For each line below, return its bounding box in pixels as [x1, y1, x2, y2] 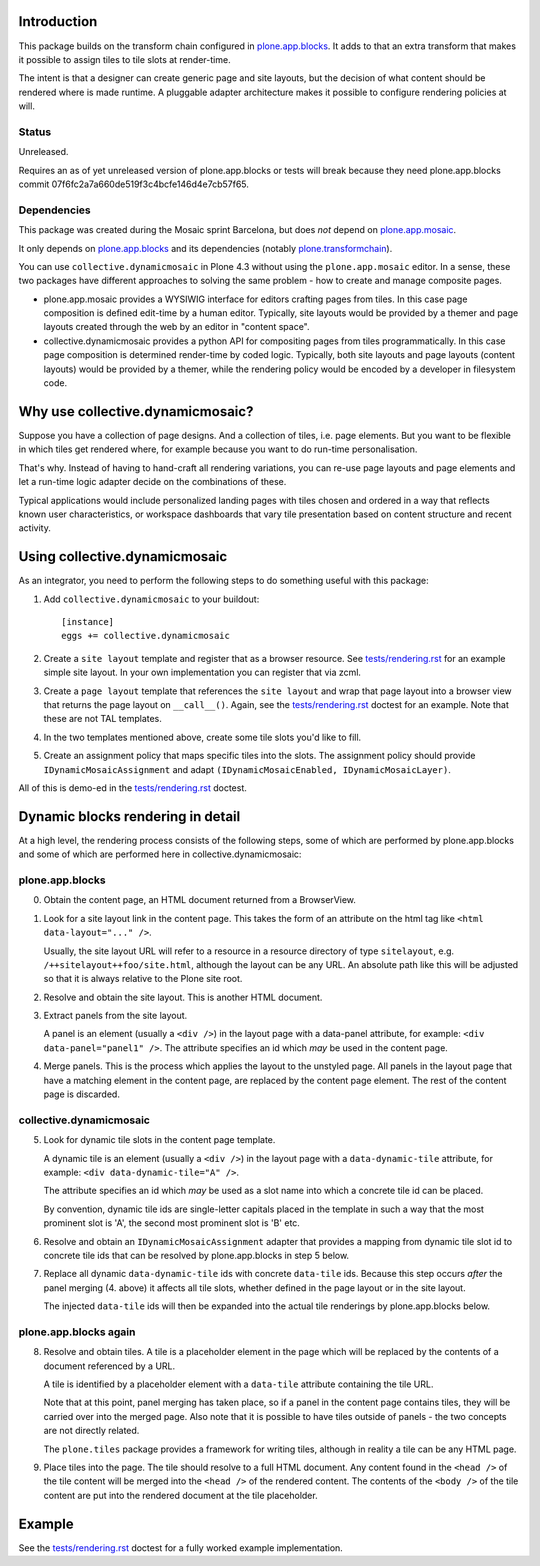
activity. [18, 522, 52, 534]
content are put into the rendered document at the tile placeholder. [43, 1489, 319, 1501]
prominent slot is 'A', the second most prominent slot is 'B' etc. [43, 1217, 300, 1229]
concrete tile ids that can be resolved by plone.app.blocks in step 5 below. [43, 1249, 350, 1261]
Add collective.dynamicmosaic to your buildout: [43, 593, 260, 605]
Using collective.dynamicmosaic [18, 548, 228, 565]
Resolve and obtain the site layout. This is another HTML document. [43, 991, 323, 1003]
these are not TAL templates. [43, 713, 162, 725]
